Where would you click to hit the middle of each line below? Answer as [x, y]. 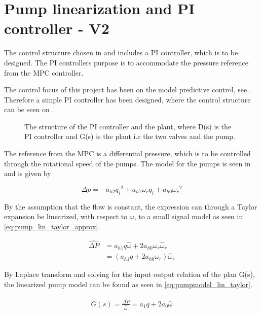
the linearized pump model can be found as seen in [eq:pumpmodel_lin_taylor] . [128, 284]
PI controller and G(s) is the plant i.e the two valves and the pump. [130, 136]
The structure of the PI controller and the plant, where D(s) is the [128, 126]
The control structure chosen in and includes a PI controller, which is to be [121, 53]
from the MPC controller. [44, 72]
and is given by [28, 173]
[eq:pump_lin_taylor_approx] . [52, 226]
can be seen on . [29, 109]
